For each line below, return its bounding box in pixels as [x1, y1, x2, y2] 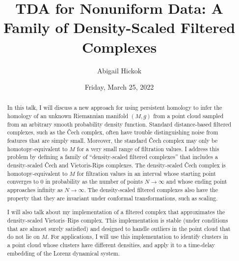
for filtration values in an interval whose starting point [77, 169, 216, 177]
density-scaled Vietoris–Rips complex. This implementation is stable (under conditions [7, 216, 228, 224]
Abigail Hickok [97, 65, 142, 75]
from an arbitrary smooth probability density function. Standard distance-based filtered [7, 120, 232, 128]
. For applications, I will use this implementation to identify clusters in [47, 232, 228, 241]
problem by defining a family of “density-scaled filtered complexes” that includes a [7, 153, 218, 161]
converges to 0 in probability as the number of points [7, 177, 143, 186]
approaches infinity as [7, 186, 63, 194]
